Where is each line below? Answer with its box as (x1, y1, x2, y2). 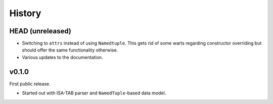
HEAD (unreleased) (9, 27, 72, 35)
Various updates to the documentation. (22, 54, 103, 60)
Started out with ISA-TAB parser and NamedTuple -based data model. (22, 90, 166, 96)
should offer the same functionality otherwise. (22, 47, 118, 53)
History (9, 8, 41, 19)
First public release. (9, 81, 51, 87)
